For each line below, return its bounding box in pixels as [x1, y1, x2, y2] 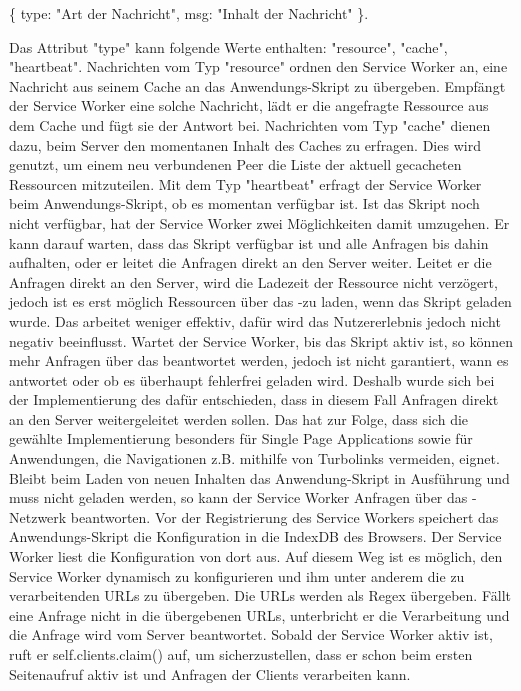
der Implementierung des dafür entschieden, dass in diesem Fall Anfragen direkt [9, 389, 499, 410]
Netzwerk [9, 506, 67, 527]
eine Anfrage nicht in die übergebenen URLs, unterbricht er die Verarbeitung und [9, 604, 510, 625]
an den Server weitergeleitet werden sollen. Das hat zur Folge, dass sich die [9, 408, 469, 429]
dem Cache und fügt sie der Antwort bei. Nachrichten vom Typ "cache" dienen [9, 114, 491, 135]
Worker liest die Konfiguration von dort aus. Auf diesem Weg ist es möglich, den [9, 546, 503, 567]
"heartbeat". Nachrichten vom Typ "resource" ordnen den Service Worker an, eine [9, 56, 508, 77]
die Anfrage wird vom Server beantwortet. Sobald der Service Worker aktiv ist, [9, 624, 493, 645]
